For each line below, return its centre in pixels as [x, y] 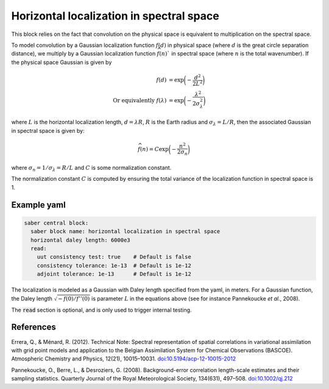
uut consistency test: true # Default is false [114, 257]
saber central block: [56, 223]
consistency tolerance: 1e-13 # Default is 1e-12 [114, 265]
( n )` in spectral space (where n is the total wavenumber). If [234, 54]
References [34, 327]
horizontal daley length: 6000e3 [80, 240]
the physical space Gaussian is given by [62, 62]
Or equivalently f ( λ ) [140, 100]
